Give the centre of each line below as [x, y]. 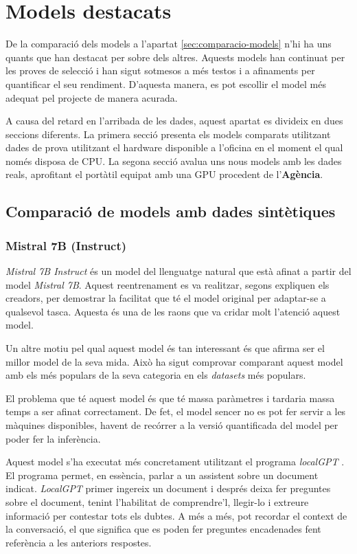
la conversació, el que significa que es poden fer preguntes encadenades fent [163, 529]
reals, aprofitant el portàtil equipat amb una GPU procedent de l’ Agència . [164, 174]
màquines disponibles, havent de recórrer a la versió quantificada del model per [172, 425]
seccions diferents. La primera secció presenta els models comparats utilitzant [168, 134]
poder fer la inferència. [53, 438]
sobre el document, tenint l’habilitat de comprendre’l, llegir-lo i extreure [157, 501]
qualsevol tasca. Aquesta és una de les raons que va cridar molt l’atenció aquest [173, 311]
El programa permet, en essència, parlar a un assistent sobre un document [162, 475]
